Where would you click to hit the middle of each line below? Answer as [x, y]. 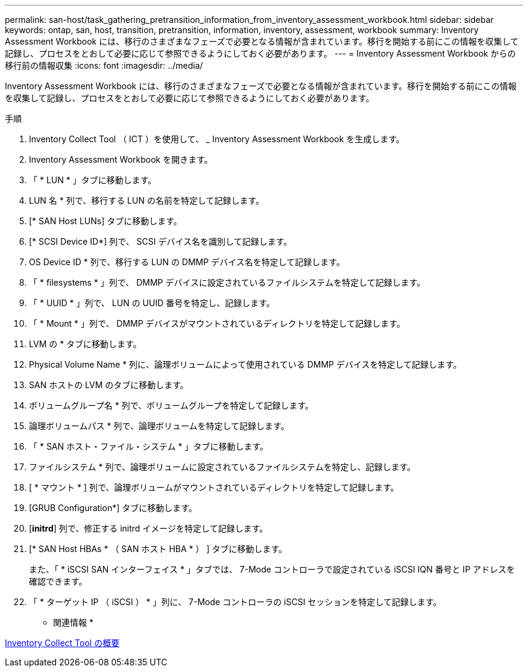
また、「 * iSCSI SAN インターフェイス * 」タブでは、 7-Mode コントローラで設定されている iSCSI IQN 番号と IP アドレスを [272, 569]
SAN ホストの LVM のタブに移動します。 [109, 385]
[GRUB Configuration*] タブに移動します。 [113, 508]
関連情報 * [73, 622]
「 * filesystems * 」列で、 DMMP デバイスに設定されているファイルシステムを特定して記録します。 [227, 282]
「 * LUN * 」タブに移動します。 [93, 180]
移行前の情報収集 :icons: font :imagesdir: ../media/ [104, 65]
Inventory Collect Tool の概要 [62, 643]
